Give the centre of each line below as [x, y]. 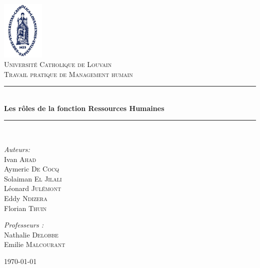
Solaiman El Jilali [33, 178]
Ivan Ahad [20, 159]
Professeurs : [24, 225]
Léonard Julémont [33, 188]
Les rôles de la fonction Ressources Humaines [84, 108]
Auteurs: [17, 149]
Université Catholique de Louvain [58, 64]
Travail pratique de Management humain [68, 74]
